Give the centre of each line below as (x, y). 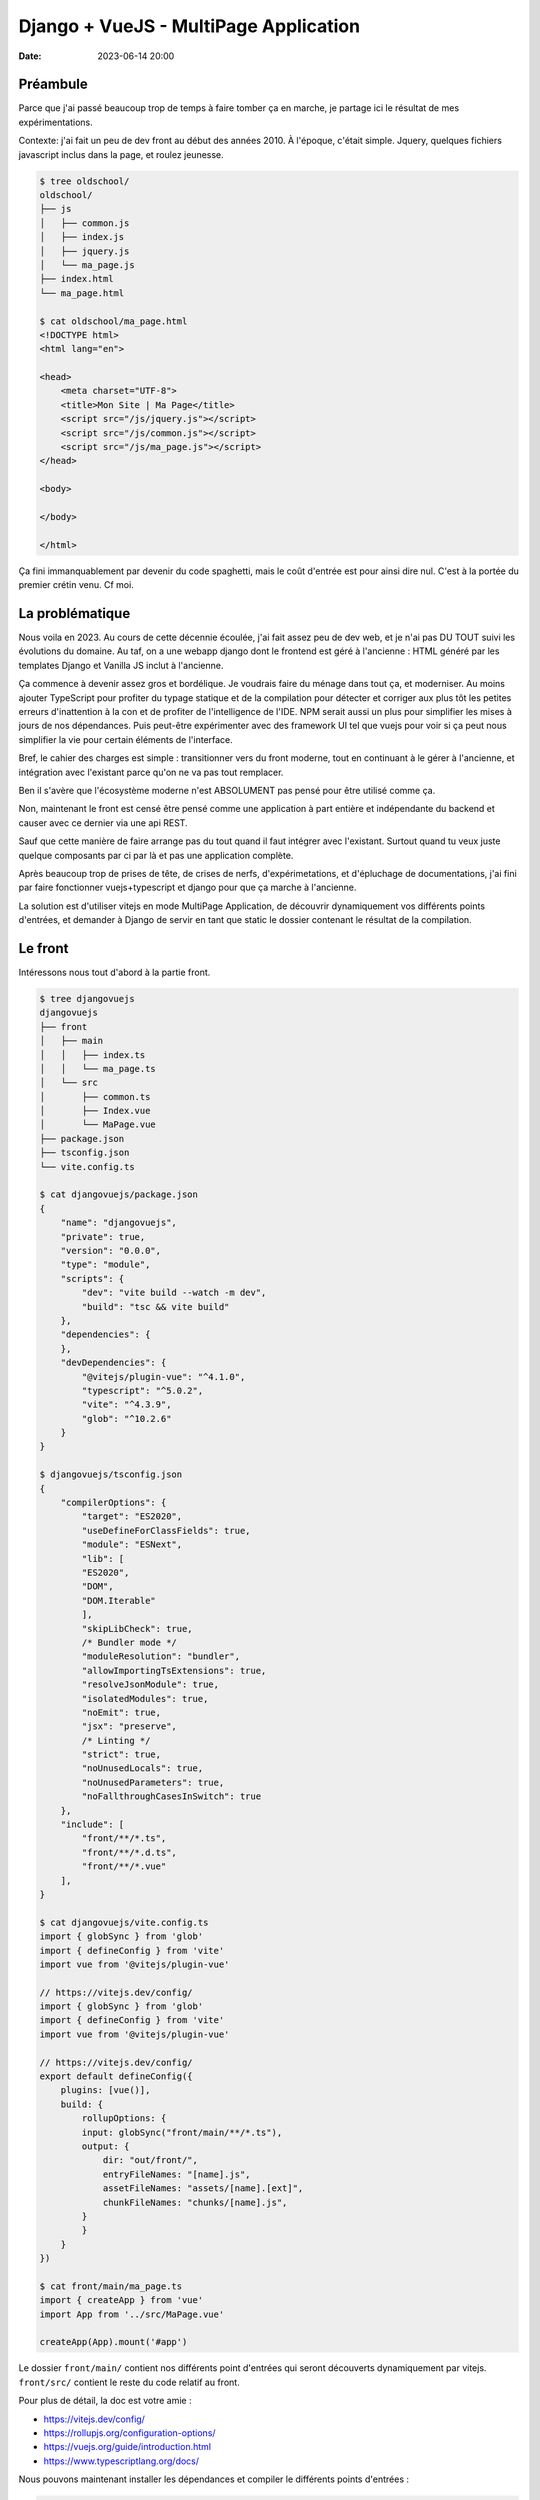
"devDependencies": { (113, 1363)
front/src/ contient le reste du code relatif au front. (129, 2382)
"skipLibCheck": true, (137, 1628)
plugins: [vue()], (105, 2090)
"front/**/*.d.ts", (129, 1852)
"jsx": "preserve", (129, 1726)
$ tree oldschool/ (84, 181)
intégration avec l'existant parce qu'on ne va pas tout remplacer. (151, 772)
